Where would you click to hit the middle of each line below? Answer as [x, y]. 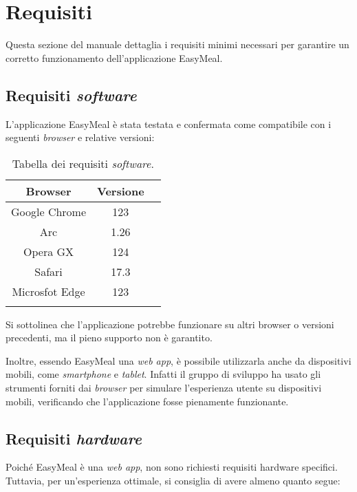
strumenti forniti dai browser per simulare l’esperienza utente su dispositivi [164, 388]
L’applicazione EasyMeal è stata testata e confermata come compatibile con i [169, 124]
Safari [48, 271]
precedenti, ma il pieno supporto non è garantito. [109, 338]
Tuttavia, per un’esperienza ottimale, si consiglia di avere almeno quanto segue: [173, 481]
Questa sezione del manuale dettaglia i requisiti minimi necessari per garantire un [177, 44]
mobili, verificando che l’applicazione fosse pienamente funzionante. [147, 401]
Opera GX [48, 251]
